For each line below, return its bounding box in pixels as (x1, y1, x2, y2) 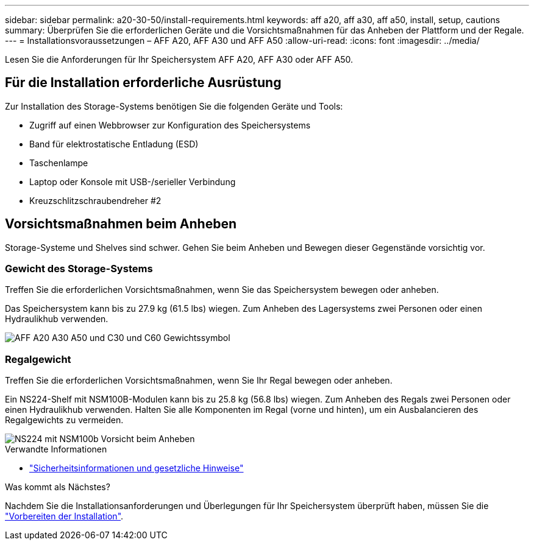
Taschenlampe (29, 157, 88, 168)
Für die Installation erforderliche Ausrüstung (5, 75, 282, 91)
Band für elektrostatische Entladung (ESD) (29, 138, 199, 149)
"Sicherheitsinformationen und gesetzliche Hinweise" (29, 463, 244, 474)
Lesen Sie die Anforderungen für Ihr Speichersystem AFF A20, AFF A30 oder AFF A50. (5, 54, 354, 65)
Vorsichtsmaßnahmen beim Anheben (5, 216, 237, 232)
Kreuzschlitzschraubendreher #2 (29, 195, 162, 206)
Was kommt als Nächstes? (5, 482, 110, 493)
